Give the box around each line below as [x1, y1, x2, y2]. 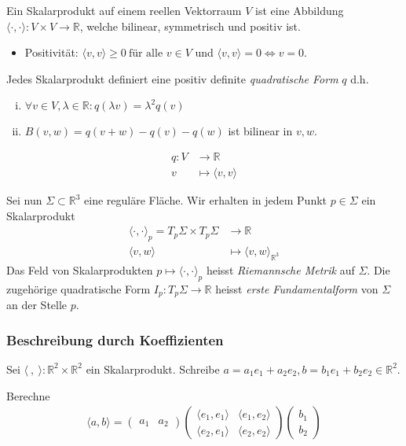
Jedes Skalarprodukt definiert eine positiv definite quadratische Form [6, 70, 338, 87]
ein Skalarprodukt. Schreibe [86, 360, 220, 377]
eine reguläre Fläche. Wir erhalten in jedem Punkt [84, 192, 327, 208]
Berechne [6, 387, 50, 404]
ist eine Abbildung [255, 2, 344, 18]
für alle [128, 48, 163, 60]
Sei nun [6, 192, 42, 208]
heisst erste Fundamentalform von [215, 280, 379, 297]
